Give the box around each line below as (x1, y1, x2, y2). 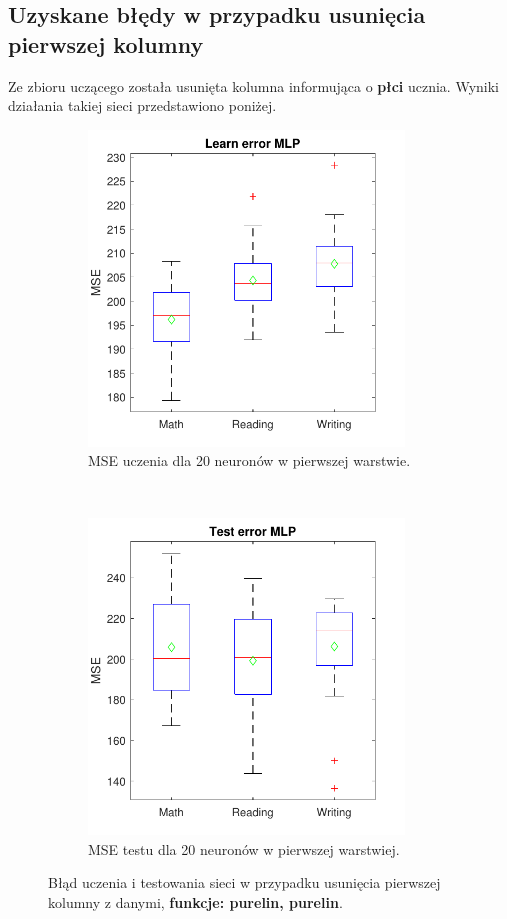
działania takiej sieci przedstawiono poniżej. (8, 95, 277, 116)
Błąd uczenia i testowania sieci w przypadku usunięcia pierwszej (48, 872, 441, 893)
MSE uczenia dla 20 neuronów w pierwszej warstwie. (88, 450, 411, 471)
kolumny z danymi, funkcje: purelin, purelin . (48, 891, 343, 912)
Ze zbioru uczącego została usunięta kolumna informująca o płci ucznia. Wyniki (8, 75, 499, 96)
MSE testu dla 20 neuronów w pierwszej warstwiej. (88, 838, 400, 859)
